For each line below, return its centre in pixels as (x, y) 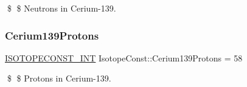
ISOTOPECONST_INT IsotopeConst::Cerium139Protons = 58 (124, 57)
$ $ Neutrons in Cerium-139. (61, 8)
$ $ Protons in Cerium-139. (59, 78)
